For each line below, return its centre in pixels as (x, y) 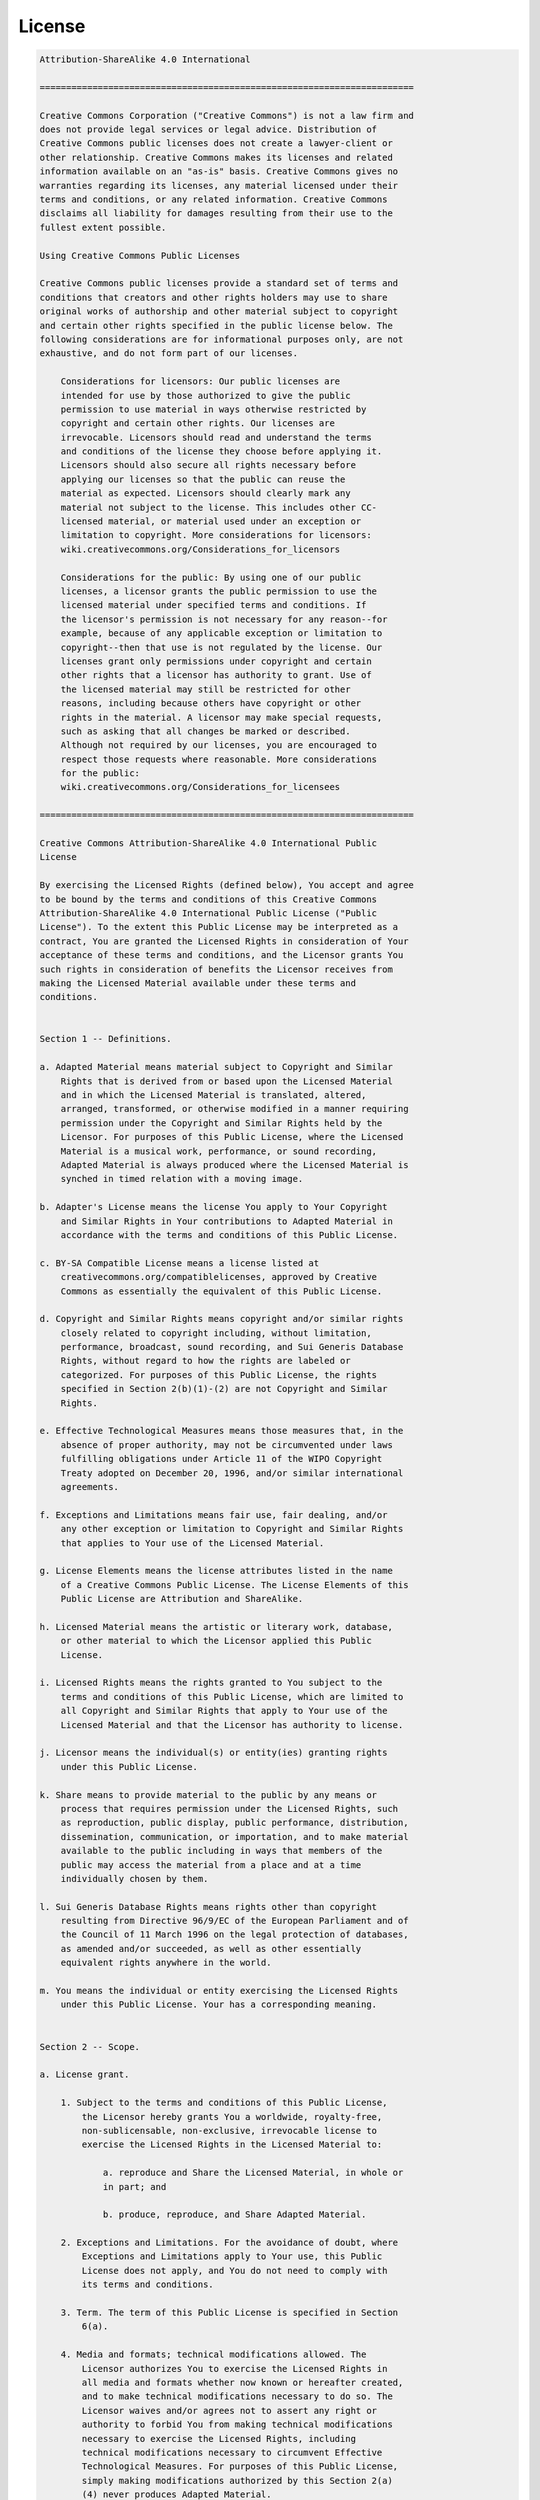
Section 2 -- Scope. (89, 2046)
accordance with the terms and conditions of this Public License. (229, 1234)
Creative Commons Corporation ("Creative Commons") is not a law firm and (227, 115)
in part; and (134, 2186)
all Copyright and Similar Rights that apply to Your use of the (224, 1711)
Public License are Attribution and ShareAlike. (182, 1599)
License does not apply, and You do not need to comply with (234, 2270)
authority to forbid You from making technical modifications (237, 2424)
